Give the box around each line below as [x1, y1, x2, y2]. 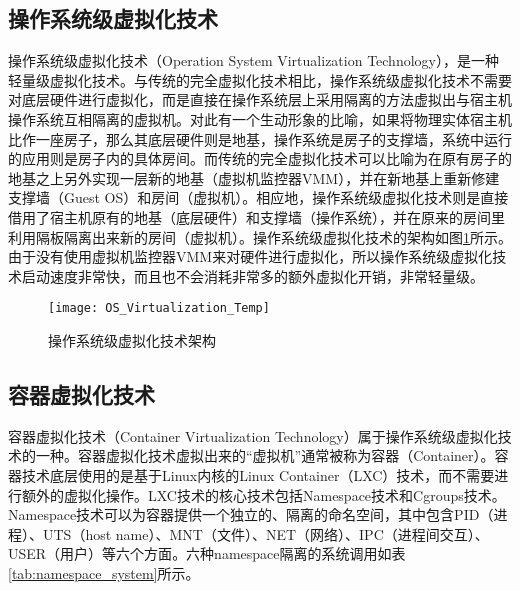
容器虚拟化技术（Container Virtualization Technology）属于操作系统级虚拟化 [8, 425, 498, 446]
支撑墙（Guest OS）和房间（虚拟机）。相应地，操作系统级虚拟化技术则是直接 [8, 187, 509, 208]
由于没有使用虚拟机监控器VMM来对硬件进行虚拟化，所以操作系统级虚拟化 [8, 246, 493, 267]
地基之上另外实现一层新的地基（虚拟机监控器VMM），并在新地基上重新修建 [8, 167, 500, 188]
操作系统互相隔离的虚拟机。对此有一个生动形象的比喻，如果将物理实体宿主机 [8, 108, 512, 129]
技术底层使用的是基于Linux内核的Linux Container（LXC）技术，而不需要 [21, 464, 495, 485]
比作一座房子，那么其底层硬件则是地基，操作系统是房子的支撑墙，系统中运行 [8, 128, 512, 149]
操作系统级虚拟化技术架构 [48, 329, 216, 350]
